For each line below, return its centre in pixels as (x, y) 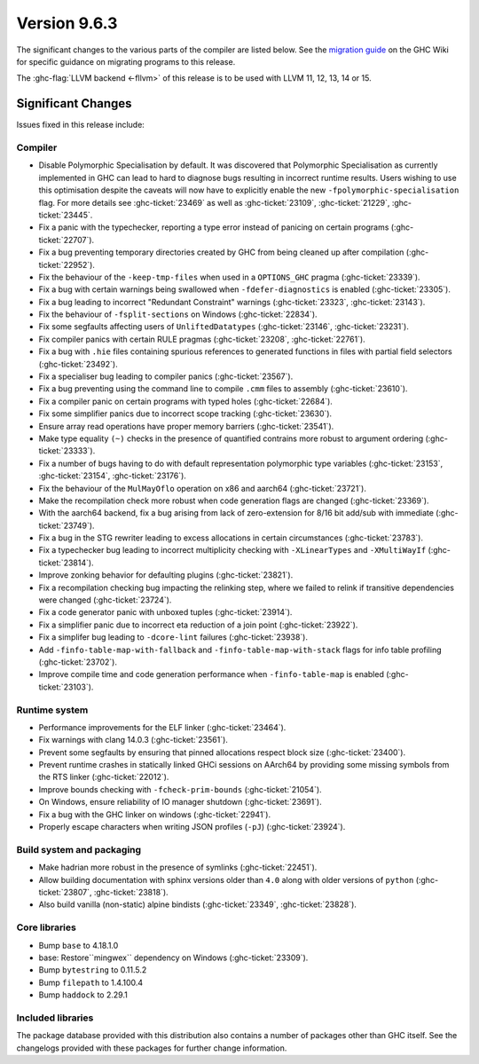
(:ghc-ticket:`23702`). (78, 662)
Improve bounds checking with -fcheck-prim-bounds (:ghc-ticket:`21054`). (181, 789)
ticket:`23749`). (67, 525)
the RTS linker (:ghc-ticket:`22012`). (104, 777)
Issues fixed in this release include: (81, 125)
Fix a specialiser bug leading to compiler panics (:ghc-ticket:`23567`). (166, 376)
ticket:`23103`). (66, 687)
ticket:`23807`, (65, 892)
